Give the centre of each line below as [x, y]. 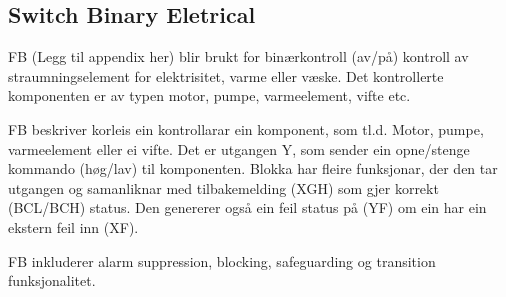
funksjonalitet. [52, 280]
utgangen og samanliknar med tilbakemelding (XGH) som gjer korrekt [223, 187]
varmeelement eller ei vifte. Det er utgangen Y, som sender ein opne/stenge [239, 148]
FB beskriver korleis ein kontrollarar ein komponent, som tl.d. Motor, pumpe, [246, 128]
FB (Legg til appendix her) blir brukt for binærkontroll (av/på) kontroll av [238, 56]
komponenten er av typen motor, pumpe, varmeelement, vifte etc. [209, 95]
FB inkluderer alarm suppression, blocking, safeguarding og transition [222, 260]
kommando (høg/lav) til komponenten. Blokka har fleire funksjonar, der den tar [253, 168]
